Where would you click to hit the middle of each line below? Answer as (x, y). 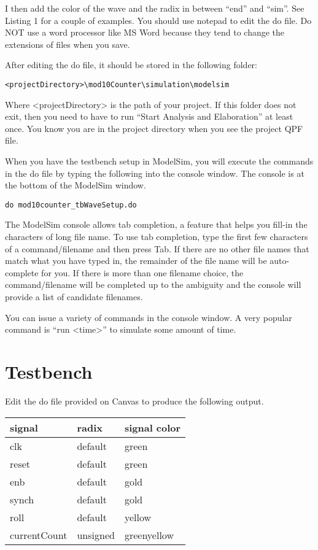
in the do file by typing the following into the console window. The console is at (155, 173)
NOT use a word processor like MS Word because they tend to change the (145, 32)
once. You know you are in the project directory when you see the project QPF (154, 128)
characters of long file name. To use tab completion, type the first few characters (157, 237)
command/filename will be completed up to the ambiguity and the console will (153, 285)
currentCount (39, 535)
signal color (153, 427)
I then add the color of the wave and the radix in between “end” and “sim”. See (155, 8)
